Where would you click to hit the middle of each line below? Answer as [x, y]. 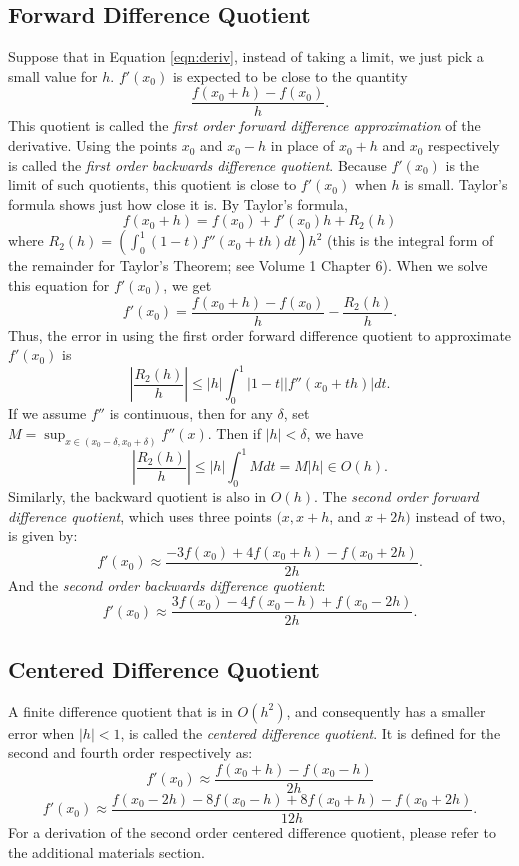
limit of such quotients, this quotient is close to [152, 184]
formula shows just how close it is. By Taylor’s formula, [178, 203]
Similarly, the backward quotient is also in [137, 495]
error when [41, 732]
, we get [187, 285]
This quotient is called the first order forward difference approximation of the [244, 125]
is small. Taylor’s [456, 184]
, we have [335, 432]
